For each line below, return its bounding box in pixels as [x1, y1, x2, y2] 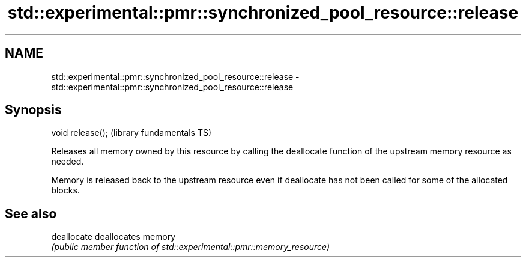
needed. [51, 156, 84, 167]
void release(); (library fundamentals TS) [51, 127, 212, 138]
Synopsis [5, 102, 62, 118]
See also [5, 206, 57, 221]
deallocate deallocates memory [51, 231, 176, 242]
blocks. [51, 185, 80, 196]
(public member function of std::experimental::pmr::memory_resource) [51, 242, 330, 252]
